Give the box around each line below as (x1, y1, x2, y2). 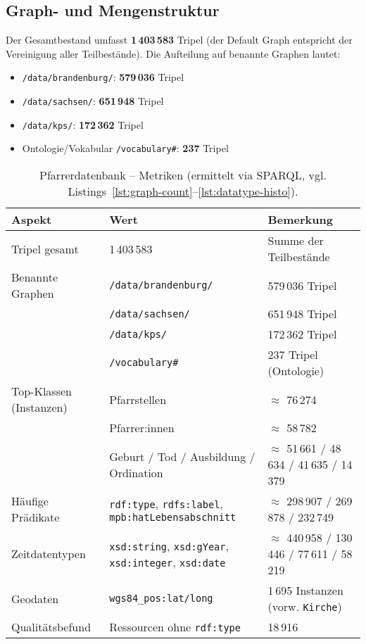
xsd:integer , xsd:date (109, 553, 226, 570)
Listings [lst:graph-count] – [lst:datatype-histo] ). (68, 183, 298, 200)
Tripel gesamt (11, 240, 79, 257)
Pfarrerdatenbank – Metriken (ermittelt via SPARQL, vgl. (39, 167, 327, 184)
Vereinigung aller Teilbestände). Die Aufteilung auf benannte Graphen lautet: (6, 46, 341, 61)
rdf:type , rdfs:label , (109, 495, 223, 512)
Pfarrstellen (109, 391, 167, 408)
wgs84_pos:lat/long (109, 593, 213, 605)
